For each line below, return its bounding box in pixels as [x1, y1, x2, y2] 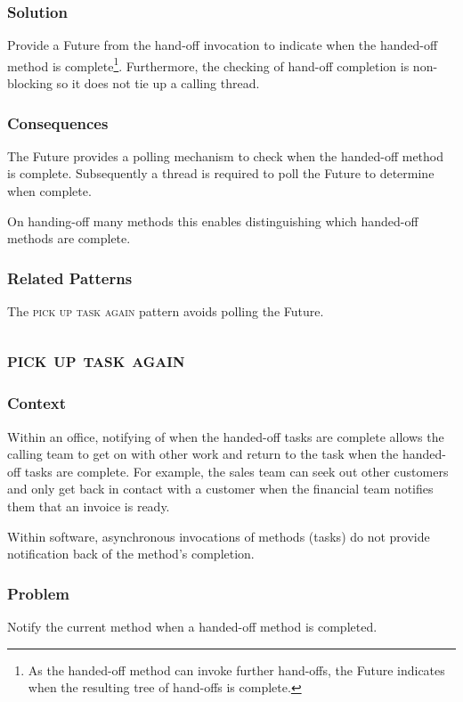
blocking [7, 74, 53, 93]
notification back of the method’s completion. [7, 544, 255, 563]
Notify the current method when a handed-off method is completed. [7, 617, 378, 636]
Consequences [7, 111, 109, 134]
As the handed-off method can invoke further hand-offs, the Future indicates [28, 660, 445, 679]
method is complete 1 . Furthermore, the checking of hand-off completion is [7, 53, 410, 75]
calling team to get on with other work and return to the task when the [7, 445, 399, 463]
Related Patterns [7, 266, 133, 289]
